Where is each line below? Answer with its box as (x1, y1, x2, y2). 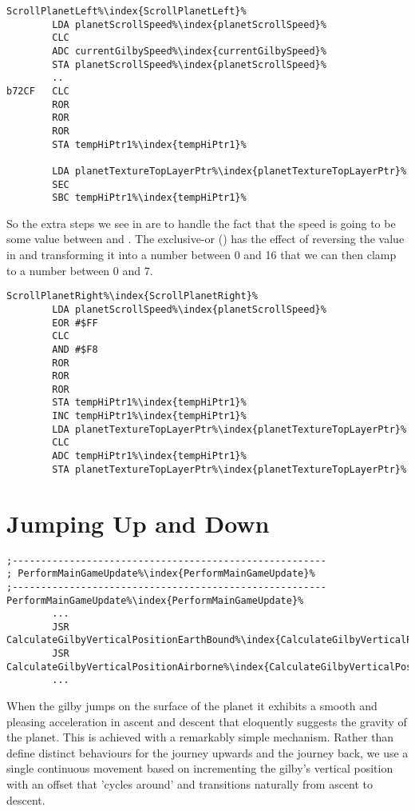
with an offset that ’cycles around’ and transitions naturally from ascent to (6, 776, 373, 793)
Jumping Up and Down (6, 506, 270, 539)
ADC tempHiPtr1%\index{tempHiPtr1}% (52, 450, 247, 462)
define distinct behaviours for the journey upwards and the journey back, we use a (6, 744, 409, 761)
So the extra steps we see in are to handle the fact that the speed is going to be (6, 214, 396, 231)
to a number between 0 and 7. (6, 262, 153, 278)
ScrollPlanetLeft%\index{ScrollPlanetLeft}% (6, 6, 247, 17)
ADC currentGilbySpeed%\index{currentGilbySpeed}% (52, 45, 326, 57)
